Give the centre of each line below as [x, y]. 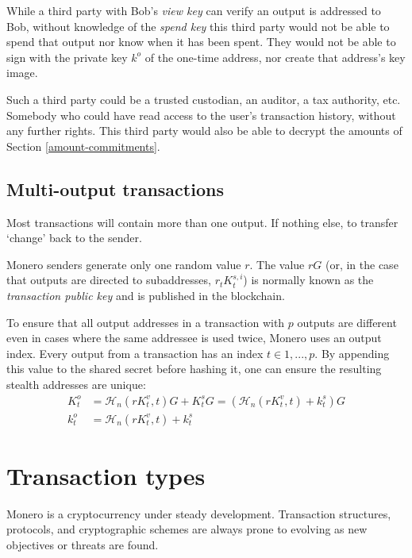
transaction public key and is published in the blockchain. [146, 295]
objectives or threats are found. [83, 544]
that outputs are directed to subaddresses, [109, 280]
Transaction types [106, 475]
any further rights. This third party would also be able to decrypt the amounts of [204, 131]
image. [22, 73]
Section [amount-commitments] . [83, 146]
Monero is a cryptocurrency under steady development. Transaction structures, [199, 513]
